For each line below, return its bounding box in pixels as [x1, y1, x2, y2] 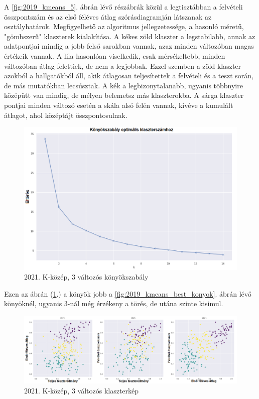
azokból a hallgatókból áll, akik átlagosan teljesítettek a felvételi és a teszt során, [4, 70, 254, 81]
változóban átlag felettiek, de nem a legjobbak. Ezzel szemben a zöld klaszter [4, 60, 241, 71]
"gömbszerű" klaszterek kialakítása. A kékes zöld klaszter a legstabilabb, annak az [4, 31, 255, 41]
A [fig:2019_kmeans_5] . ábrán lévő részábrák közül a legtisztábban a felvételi [4, 2, 243, 12]
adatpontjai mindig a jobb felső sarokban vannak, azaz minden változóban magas [4, 41, 254, 51]
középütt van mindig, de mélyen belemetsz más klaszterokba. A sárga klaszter [4, 90, 244, 100]
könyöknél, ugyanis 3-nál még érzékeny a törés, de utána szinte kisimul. [4, 298, 223, 309]
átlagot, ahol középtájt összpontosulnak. [4, 109, 127, 120]
